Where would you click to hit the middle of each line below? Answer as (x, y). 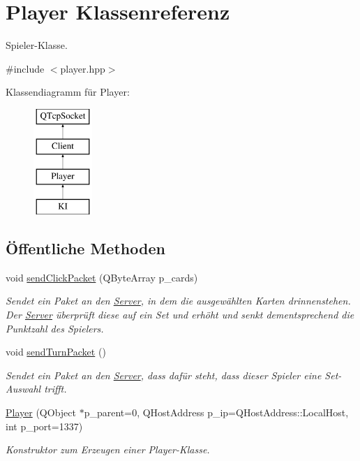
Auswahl (23, 389)
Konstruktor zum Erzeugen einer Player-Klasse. (108, 449)
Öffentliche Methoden (85, 248)
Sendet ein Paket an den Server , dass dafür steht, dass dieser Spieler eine (164, 375)
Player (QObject (41, 412)
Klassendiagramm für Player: (68, 92)
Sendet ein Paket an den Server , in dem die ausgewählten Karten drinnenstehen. (178, 301)
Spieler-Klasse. (37, 45)
